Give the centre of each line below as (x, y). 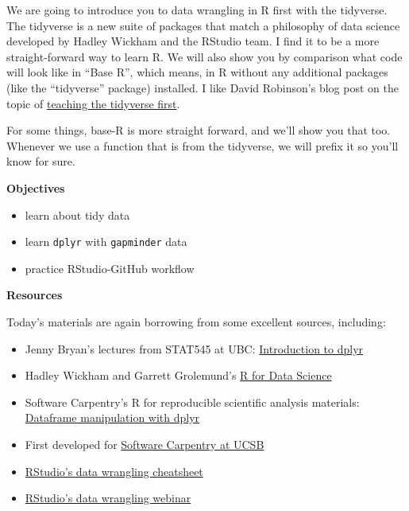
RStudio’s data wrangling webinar (108, 498)
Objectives (36, 187)
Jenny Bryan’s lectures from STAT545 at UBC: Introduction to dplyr (194, 348)
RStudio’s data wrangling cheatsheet (114, 471)
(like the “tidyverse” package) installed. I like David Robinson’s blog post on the (203, 87)
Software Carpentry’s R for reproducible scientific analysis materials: (192, 402)
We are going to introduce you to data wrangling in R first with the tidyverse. (197, 10)
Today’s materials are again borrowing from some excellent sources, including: (196, 321)
